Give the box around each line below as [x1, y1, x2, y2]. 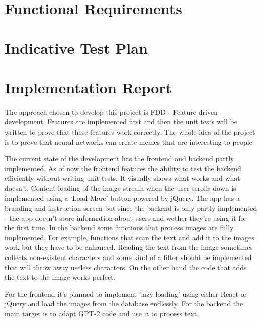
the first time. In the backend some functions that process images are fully [5, 222, 234, 233]
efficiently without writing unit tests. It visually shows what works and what [5, 173, 240, 183]
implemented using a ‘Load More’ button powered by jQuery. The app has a [5, 192, 240, 203]
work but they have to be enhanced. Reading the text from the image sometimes [5, 242, 253, 252]
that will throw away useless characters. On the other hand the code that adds [5, 262, 247, 272]
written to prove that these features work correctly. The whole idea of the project [5, 126, 255, 137]
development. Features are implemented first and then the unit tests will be [5, 116, 237, 127]
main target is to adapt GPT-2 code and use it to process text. [5, 308, 199, 318]
